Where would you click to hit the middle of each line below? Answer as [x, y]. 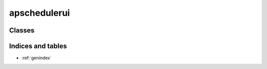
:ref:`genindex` [37, 58]
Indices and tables [38, 46]
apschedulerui [40, 13]
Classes [22, 30]
